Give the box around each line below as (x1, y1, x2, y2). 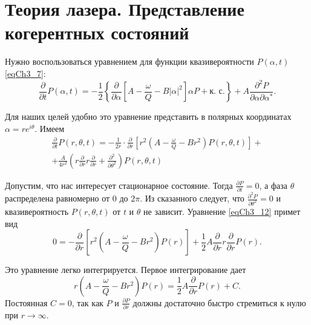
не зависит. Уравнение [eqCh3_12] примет (143, 205, 301, 217)
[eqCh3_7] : (5, 67, 46, 79)
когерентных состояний (5, 20, 189, 45)
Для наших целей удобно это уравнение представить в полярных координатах (5, 110, 292, 123)
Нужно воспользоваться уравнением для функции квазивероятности (5, 55, 254, 68)
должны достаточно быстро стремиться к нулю (133, 296, 306, 309)
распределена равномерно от (5, 192, 110, 205)
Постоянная (5, 296, 48, 309)
